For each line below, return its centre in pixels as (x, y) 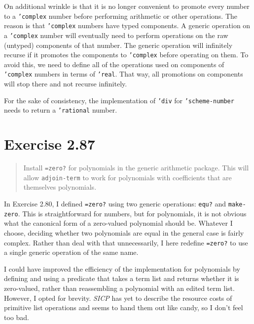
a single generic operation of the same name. (71, 252)
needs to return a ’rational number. (61, 110)
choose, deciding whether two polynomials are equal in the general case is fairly (124, 232)
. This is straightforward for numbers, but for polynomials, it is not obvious (132, 213)
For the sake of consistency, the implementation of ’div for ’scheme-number (119, 100)
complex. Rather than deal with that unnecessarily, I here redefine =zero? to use (126, 242)
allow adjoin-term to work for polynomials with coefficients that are (127, 177)
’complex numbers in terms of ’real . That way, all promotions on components (124, 74)
